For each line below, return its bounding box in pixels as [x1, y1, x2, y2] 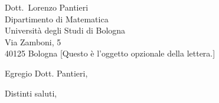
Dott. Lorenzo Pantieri [5, 1, 89, 13]
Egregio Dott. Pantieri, [5, 67, 88, 79]
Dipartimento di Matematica [5, 12, 109, 25]
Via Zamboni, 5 [5, 35, 61, 48]
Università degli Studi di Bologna [5, 24, 126, 36]
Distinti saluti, [5, 87, 57, 99]
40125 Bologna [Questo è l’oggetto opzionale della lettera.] [5, 47, 215, 59]
